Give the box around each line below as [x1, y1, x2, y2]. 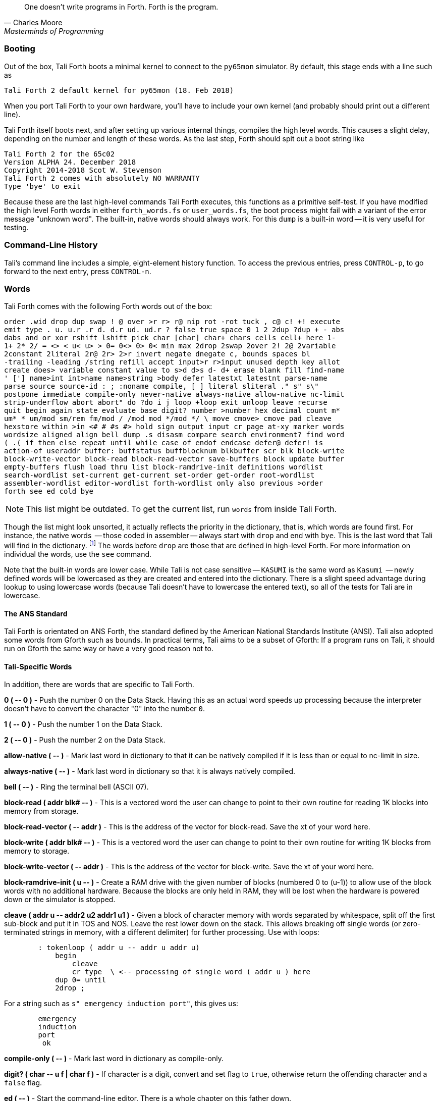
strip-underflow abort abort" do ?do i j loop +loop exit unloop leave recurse [4, 398, 327, 407]
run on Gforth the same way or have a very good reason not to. [4, 644, 213, 653]
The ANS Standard [4, 609, 68, 618]
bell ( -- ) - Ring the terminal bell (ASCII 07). [4, 782, 149, 792]
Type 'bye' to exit [4, 182, 81, 190]
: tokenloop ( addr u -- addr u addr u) [38, 943, 200, 952]
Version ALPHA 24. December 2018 [4, 158, 136, 166]
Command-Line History [4, 240, 98, 250]
